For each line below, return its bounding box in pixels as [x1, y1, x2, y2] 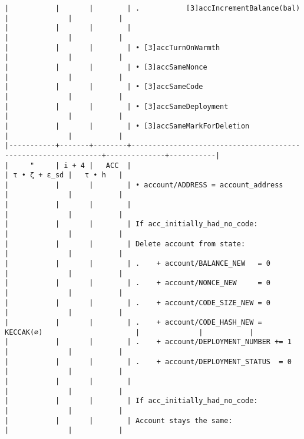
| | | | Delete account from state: [5, 239, 246, 248]
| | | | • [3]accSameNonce [5, 62, 207, 71]
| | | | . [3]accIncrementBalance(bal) [5, 4, 300, 12]
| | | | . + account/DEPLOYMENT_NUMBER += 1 [5, 338, 292, 346]
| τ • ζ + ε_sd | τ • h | [5, 171, 123, 180]
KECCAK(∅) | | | [5, 328, 254, 336]
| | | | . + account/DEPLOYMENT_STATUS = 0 [5, 357, 292, 366]
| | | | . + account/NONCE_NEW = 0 [5, 279, 271, 288]
